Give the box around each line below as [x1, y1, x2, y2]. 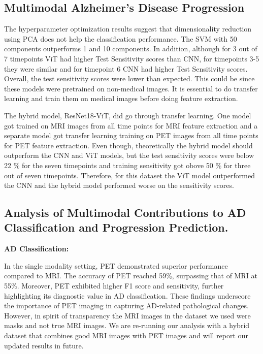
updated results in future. [4, 340, 84, 350]
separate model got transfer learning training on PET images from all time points [4, 130, 258, 141]
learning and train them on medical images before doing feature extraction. [4, 93, 238, 104]
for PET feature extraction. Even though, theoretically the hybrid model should [4, 140, 253, 150]
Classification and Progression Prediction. [4, 219, 228, 235]
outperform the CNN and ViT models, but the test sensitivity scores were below [4, 150, 254, 160]
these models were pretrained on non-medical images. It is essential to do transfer [4, 83, 258, 93]
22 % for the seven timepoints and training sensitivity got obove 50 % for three [4, 159, 251, 170]
